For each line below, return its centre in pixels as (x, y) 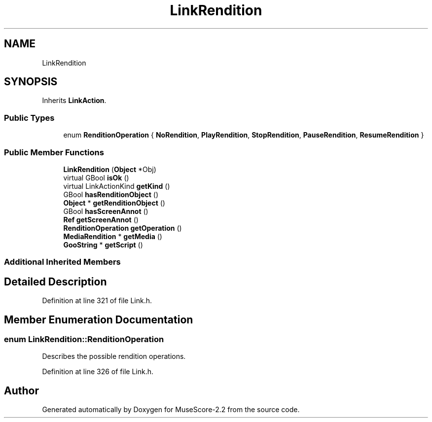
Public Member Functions (54, 152)
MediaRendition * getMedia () (113, 236)
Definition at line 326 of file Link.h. (98, 372)
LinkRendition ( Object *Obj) (110, 169)
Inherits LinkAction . (74, 101)
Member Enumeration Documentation (99, 319)
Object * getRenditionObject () (114, 203)
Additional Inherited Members (62, 262)
